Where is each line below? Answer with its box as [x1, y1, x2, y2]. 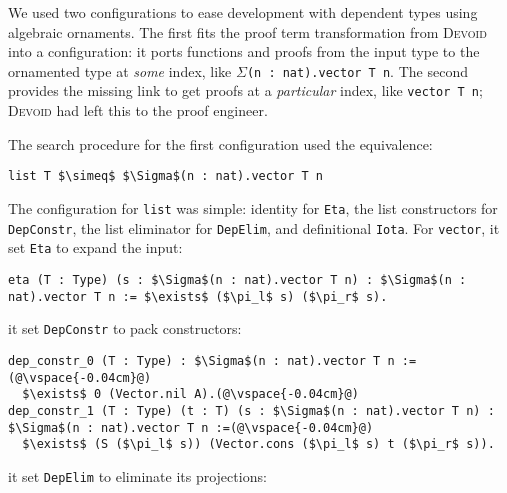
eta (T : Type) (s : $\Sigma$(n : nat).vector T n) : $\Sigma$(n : [8, 272, 467, 287]
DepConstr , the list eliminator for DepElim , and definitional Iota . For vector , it [8, 217, 500, 238]
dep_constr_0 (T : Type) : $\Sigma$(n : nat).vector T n [8, 353, 395, 368]
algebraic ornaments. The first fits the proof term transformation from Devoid [8, 21, 487, 42]
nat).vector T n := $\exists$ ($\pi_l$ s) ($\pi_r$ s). [8, 289, 388, 304]
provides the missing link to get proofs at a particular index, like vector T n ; [8, 80, 483, 101]
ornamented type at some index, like [8, 60, 232, 81]
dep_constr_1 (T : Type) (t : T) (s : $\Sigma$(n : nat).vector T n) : [8, 403, 495, 418]
